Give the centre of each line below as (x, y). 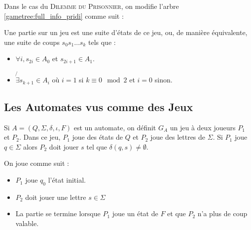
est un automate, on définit (115, 127)
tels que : (102, 42)
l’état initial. (67, 180)
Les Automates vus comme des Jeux (99, 106)
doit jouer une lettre (56, 197)
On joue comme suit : (36, 163)
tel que (97, 146)
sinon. (163, 80)
